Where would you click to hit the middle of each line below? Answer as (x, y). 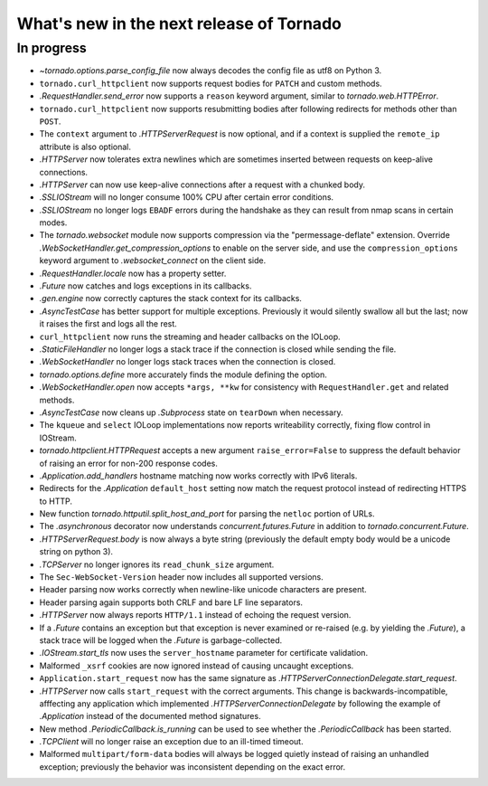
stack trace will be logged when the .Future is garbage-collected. (161, 640)
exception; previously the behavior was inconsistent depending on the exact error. (192, 767)
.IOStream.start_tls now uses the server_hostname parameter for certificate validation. (204, 653)
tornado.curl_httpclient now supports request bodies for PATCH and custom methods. (211, 83)
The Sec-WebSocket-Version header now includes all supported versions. (182, 577)
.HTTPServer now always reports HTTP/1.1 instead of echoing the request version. (195, 615)
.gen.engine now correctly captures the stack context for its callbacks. (171, 298)
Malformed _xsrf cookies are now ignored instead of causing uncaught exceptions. (197, 666)
